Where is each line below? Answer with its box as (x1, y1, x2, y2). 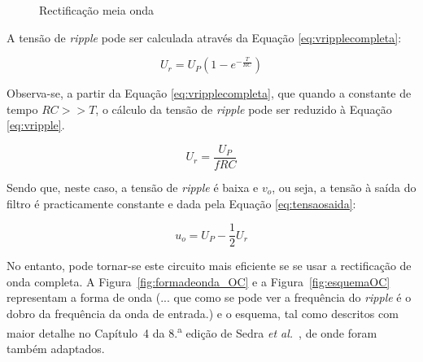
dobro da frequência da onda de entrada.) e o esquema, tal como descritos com (7, 305, 399, 322)
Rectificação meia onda (39, 2, 154, 18)
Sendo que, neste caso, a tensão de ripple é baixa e (7, 179, 259, 196)
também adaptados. (7, 339, 105, 356)
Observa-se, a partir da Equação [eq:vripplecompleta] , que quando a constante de (7, 85, 412, 102)
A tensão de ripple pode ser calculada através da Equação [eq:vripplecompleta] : (7, 28, 402, 46)
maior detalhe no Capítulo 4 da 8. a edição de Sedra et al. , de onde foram (7, 321, 377, 341)
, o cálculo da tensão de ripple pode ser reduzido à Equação (95, 100, 392, 117)
